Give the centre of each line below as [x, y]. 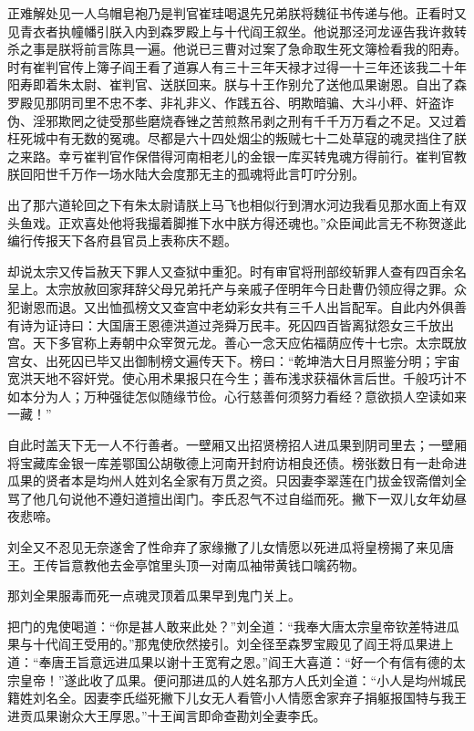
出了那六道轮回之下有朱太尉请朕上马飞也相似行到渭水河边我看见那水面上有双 [237, 204]
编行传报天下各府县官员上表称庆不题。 [122, 240]
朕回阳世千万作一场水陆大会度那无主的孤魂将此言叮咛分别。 [186, 174]
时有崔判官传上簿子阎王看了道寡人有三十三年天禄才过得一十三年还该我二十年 [237, 66]
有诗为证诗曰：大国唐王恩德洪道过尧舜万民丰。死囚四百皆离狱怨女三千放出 [231, 324]
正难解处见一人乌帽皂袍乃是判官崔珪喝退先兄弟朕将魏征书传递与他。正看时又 [237, 13]
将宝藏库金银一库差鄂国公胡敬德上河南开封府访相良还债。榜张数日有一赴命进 [237, 462]
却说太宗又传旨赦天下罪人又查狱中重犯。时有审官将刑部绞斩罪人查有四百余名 [237, 271]
